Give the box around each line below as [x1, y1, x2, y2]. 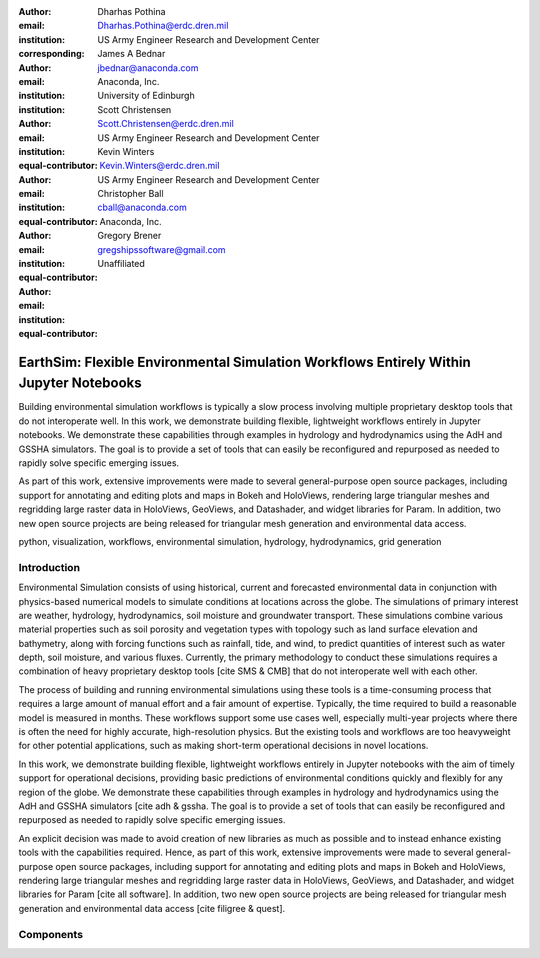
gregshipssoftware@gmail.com [97, 243, 226, 255]
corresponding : [18, 48, 85, 60]
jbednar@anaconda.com [97, 61, 199, 74]
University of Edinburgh [97, 90, 195, 102]
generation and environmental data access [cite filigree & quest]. [18, 902, 286, 914]
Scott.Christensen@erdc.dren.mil [97, 118, 234, 130]
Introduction [18, 560, 80, 574]
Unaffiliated [97, 258, 145, 270]
